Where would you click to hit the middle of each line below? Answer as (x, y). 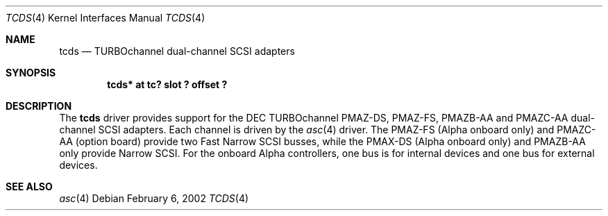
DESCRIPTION (39, 106)
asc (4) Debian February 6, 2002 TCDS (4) (154, 198)
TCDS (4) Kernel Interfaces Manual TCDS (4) (105, 18)
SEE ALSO (29, 186)
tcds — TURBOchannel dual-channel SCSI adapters (177, 51)
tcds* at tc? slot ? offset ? (167, 84)
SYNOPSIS (31, 73)
